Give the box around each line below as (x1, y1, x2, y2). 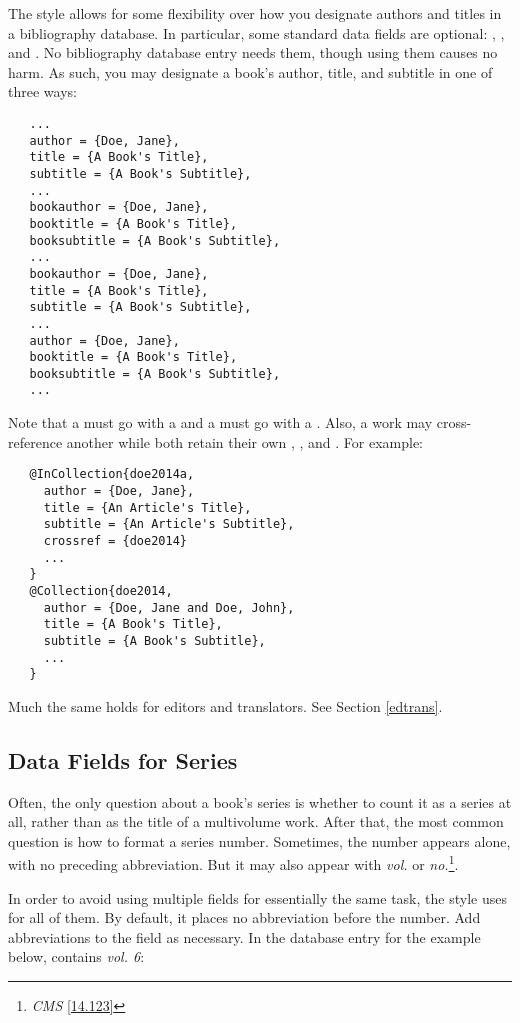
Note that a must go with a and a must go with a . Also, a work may (8, 412, 433, 433)
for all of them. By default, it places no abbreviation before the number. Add (8, 907, 481, 928)
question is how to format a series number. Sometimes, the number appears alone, (8, 830, 511, 851)
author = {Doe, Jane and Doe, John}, (43, 600, 295, 615)
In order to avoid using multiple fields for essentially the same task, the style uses (8, 887, 507, 908)
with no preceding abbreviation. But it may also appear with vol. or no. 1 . (8, 851, 459, 875)
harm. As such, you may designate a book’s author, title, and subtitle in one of (8, 61, 493, 82)
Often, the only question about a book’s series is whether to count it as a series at (8, 791, 512, 812)
